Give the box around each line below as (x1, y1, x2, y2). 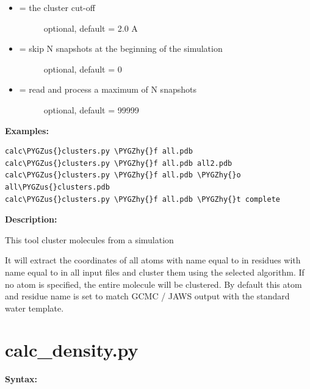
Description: (5, 213, 57, 226)
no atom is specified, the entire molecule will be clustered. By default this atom (5, 277, 302, 290)
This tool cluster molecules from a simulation (5, 233, 174, 246)
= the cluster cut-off (19, 1, 95, 13)
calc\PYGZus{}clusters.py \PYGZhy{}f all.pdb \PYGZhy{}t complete (5, 194, 281, 204)
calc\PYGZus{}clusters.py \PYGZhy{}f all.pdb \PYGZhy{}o (5, 171, 241, 180)
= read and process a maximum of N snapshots (19, 83, 196, 96)
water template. (5, 301, 64, 314)
